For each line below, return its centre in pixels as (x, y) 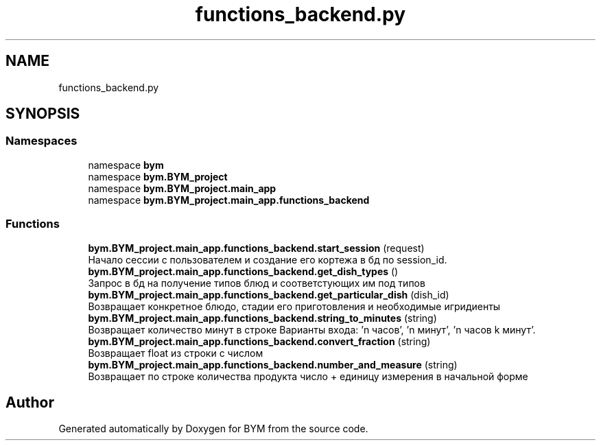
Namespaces (42, 141)
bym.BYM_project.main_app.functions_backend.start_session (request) (256, 248)
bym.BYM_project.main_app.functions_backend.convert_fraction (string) (259, 341)
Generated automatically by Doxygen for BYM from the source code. (213, 429)
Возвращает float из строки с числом (176, 353)
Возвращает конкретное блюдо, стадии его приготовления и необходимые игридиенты (294, 306)
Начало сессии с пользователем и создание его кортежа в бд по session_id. (268, 259)
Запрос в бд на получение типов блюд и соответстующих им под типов (257, 283)
